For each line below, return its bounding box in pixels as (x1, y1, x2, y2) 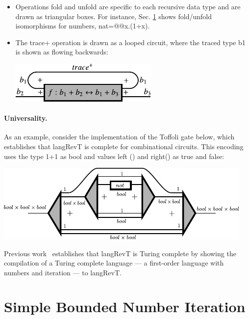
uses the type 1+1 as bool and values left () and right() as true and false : (4, 151, 224, 161)
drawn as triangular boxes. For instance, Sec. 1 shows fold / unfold (15, 11, 212, 21)
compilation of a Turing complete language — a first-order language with (4, 258, 224, 268)
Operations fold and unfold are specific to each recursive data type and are (15, 1, 241, 11)
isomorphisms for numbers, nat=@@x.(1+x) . (15, 21, 150, 31)
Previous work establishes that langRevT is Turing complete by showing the (4, 248, 236, 258)
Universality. (4, 113, 48, 123)
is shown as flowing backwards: (15, 47, 108, 57)
